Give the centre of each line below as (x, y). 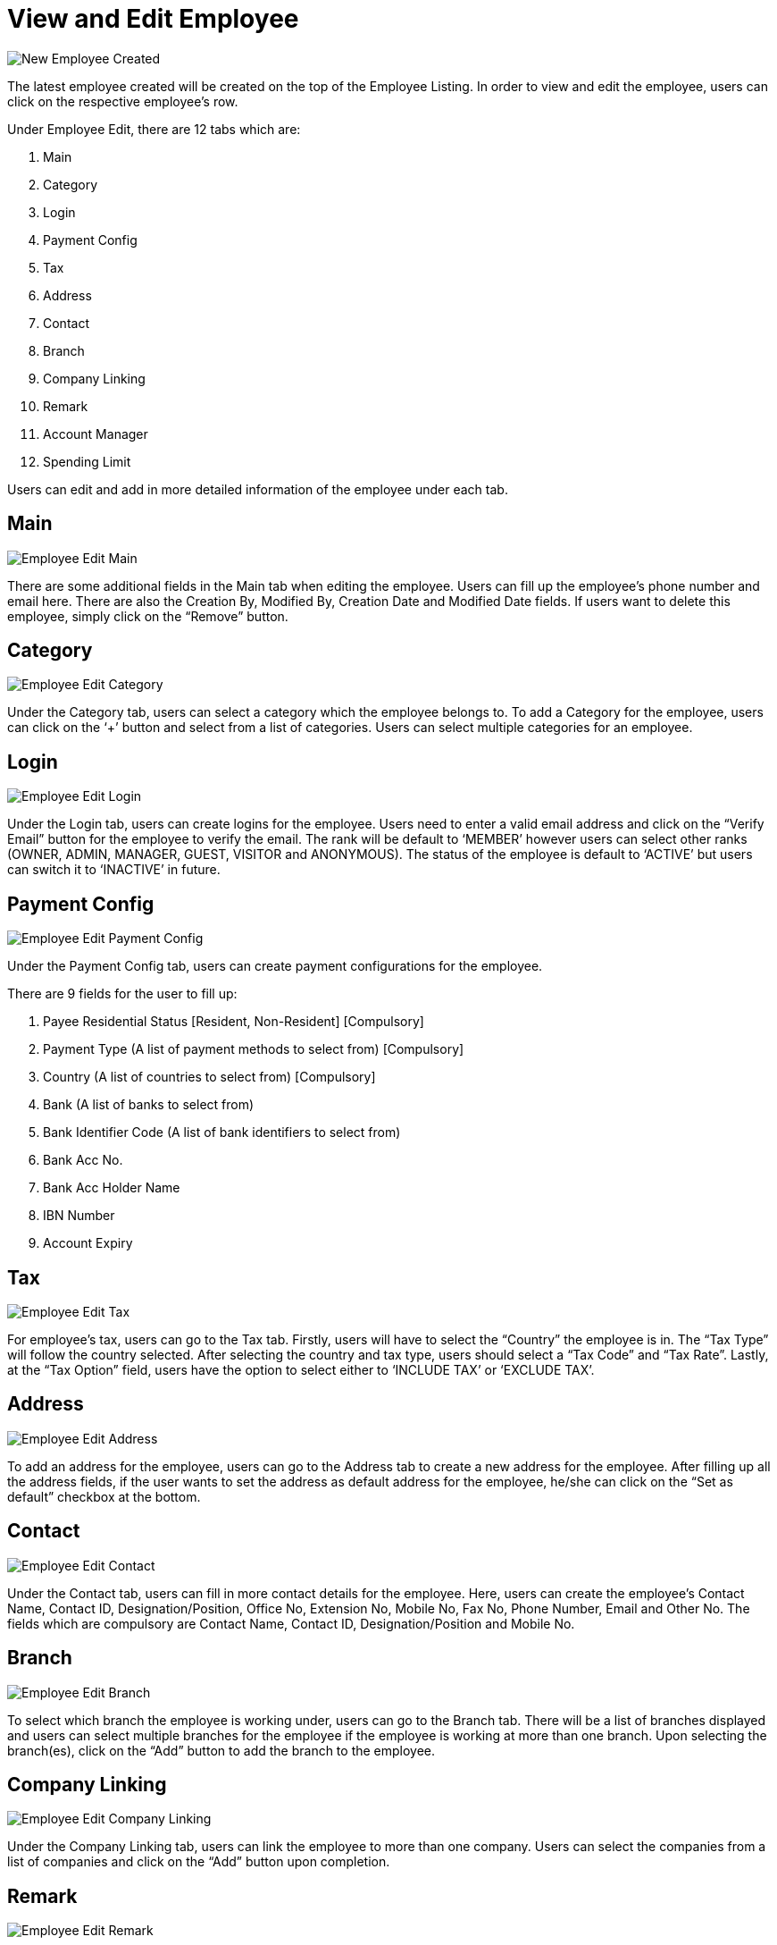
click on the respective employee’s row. (123, 101)
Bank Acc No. (83, 1160)
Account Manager (96, 434)
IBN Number (79, 1216)
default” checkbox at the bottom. (104, 1496)
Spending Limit (87, 461)
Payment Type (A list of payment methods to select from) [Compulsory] (254, 1049)
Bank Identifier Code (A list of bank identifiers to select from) (222, 1132)
